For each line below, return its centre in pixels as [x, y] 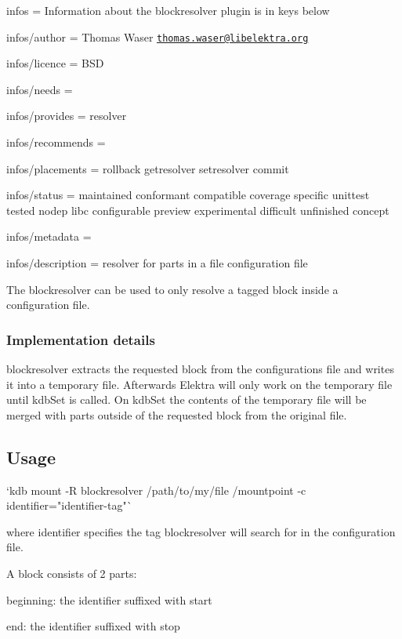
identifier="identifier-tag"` [69, 505]
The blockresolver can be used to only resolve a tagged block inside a [172, 289]
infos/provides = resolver [67, 116]
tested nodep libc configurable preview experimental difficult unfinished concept [198, 210]
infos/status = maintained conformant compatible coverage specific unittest [188, 195]
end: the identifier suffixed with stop [93, 626]
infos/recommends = [56, 142]
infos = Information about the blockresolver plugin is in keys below [168, 10]
